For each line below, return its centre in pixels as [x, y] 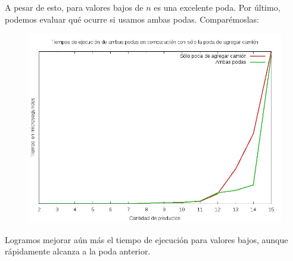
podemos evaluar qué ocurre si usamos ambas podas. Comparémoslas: [132, 19]
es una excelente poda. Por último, [217, 7]
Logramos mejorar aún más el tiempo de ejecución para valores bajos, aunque [146, 239]
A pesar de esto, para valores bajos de [74, 7]
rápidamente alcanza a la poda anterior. [78, 251]
